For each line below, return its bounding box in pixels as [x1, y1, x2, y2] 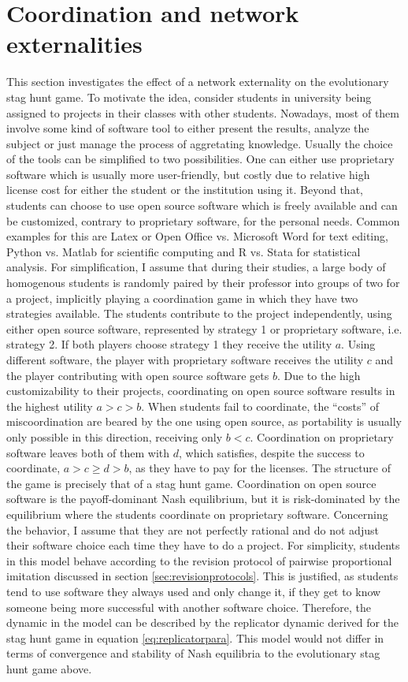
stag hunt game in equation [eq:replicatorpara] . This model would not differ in [6, 629, 384, 646]
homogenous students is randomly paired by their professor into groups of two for [6, 274, 400, 291]
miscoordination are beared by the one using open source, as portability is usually [6, 413, 402, 430]
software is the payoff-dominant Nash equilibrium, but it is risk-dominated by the [6, 490, 400, 507]
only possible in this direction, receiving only [6, 428, 223, 445]
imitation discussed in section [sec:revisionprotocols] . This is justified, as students [6, 568, 399, 584]
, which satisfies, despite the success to [179, 444, 365, 460]
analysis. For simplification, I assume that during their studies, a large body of [6, 259, 386, 275]
